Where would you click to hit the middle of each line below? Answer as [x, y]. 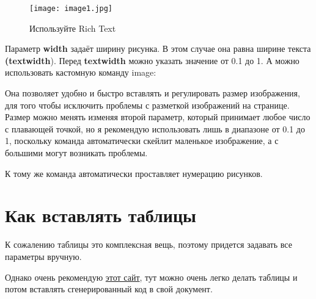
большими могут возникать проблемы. [76, 153]
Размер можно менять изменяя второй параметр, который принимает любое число [158, 117]
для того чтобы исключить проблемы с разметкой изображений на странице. [147, 105]
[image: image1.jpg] [71, 9]
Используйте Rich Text [73, 28]
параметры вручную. [43, 256]
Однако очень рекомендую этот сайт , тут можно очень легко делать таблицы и [151, 277]
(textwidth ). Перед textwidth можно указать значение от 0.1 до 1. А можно [152, 60]
